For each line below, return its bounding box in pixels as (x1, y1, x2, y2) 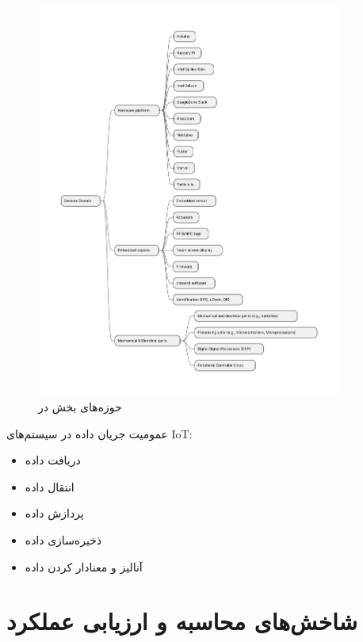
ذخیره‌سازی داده (25, 532, 102, 548)
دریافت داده (25, 452, 81, 468)
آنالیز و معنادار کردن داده (25, 558, 143, 575)
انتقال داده (25, 478, 75, 495)
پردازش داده (25, 505, 84, 522)
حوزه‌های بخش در (38, 399, 122, 415)
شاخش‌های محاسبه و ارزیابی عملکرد (6, 605, 357, 637)
